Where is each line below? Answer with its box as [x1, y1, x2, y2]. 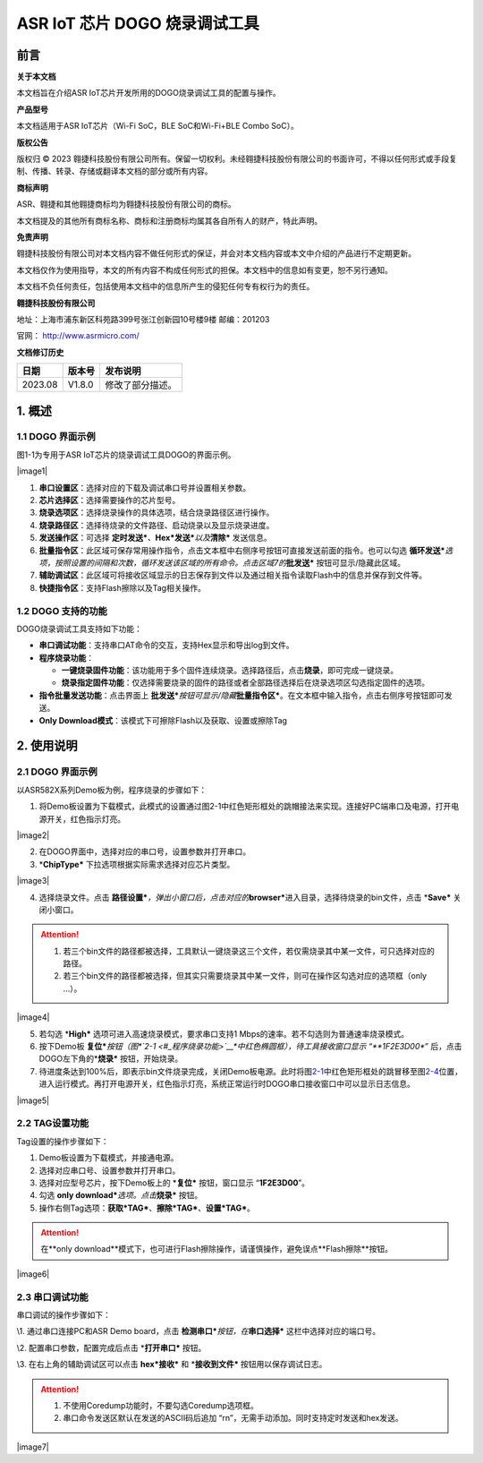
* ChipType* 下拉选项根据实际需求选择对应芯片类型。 [38, 859, 235, 869]
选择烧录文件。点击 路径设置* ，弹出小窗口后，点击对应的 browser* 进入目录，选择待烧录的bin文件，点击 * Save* [38, 892, 452, 903]
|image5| [16, 1095, 49, 1106]
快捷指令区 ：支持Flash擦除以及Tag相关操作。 [38, 582, 206, 593]
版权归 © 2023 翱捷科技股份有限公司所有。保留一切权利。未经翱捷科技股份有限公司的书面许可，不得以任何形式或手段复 [16, 153, 458, 165]
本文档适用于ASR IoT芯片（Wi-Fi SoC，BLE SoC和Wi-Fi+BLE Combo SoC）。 [16, 121, 299, 132]
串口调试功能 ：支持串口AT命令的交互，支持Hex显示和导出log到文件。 [38, 640, 294, 651]
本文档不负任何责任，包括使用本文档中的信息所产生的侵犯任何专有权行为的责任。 [16, 281, 315, 292]
